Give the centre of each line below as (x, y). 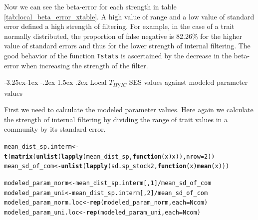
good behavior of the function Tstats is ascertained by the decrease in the (118, 55)
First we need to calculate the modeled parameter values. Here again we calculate (129, 110)
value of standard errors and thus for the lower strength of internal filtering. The (127, 46)
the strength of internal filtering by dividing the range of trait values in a (116, 119)
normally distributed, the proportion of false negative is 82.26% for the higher (123, 36)
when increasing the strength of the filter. (85, 65)
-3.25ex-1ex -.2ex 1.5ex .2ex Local (55, 82)
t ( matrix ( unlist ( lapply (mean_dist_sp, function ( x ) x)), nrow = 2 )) (110, 156)
